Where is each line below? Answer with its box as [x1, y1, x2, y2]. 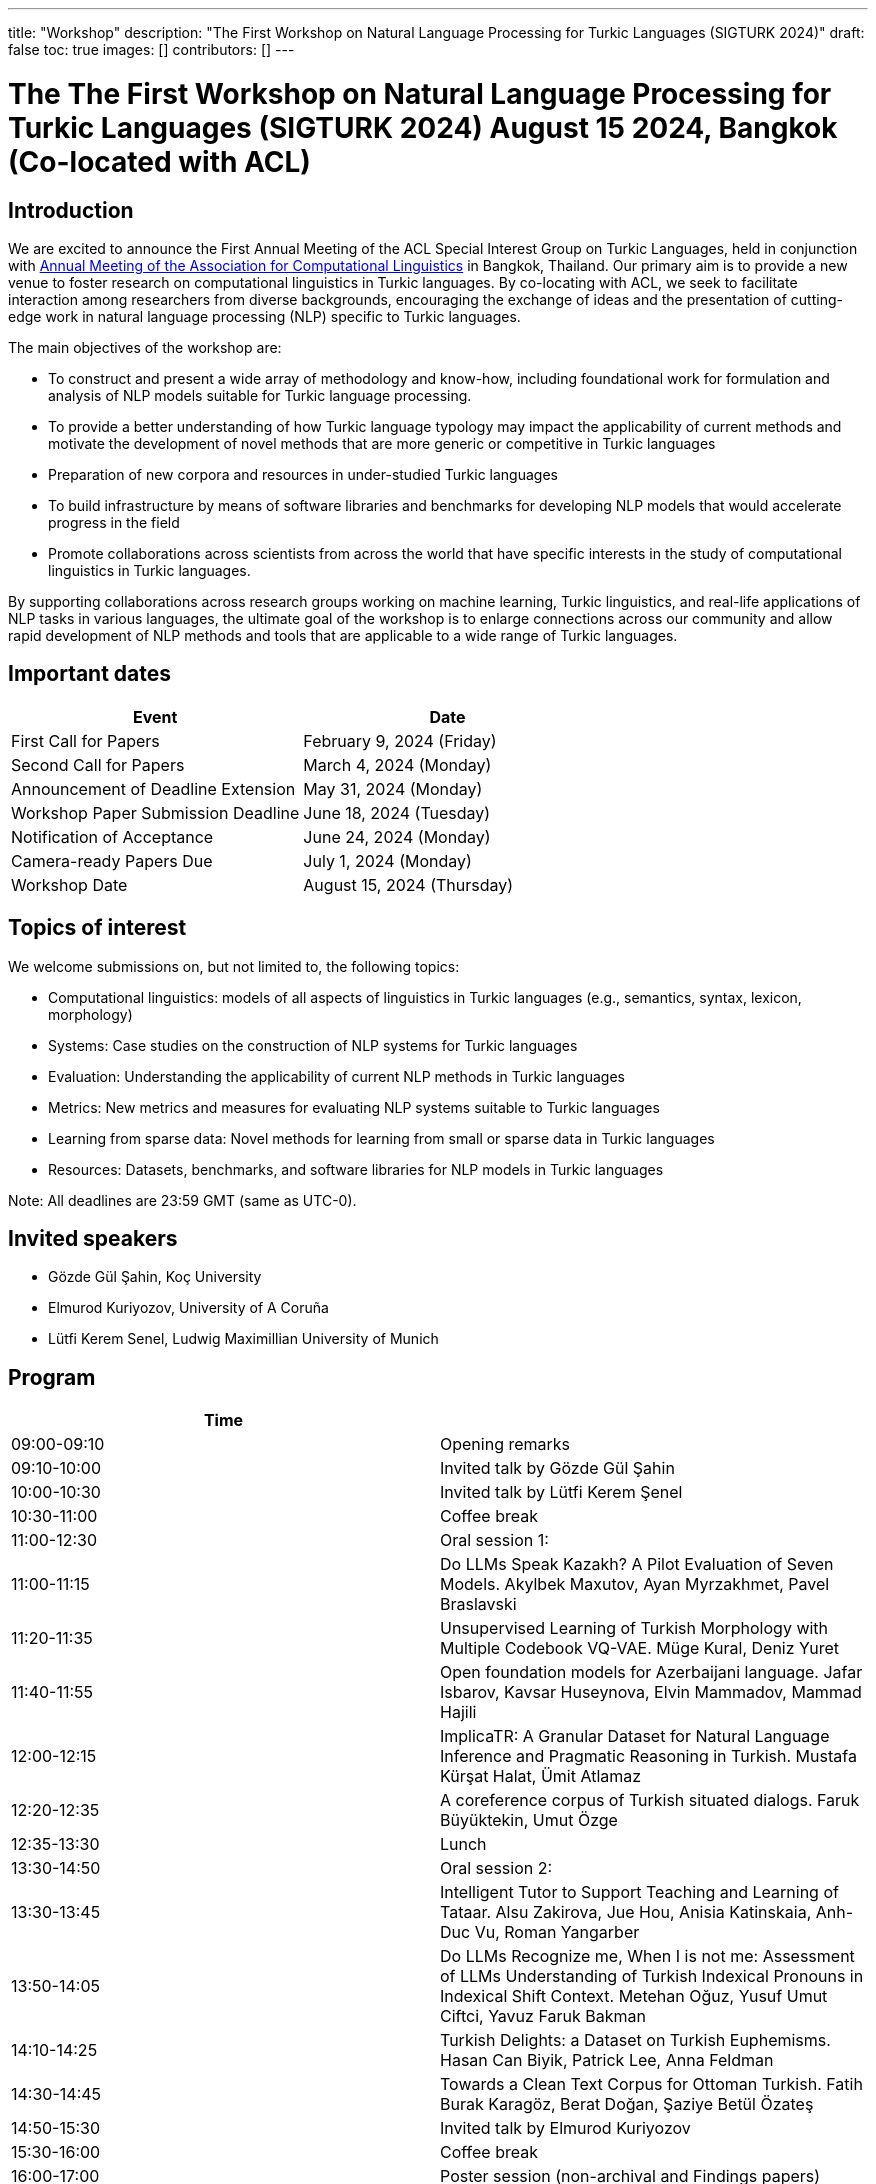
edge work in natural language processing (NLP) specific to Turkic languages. [8, 307, 521, 325]
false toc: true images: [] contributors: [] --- [8, 41, 295, 58]
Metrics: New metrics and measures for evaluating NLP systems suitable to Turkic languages [48, 1098, 660, 1116]
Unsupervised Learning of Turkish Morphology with [440, 1618, 829, 1639]
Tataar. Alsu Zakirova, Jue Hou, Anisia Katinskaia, [440, 1902, 812, 1923]
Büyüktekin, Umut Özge [440, 1810, 618, 1831]
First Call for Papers [11, 730, 160, 751]
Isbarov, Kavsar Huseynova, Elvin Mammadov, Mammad [440, 1682, 862, 1703]
